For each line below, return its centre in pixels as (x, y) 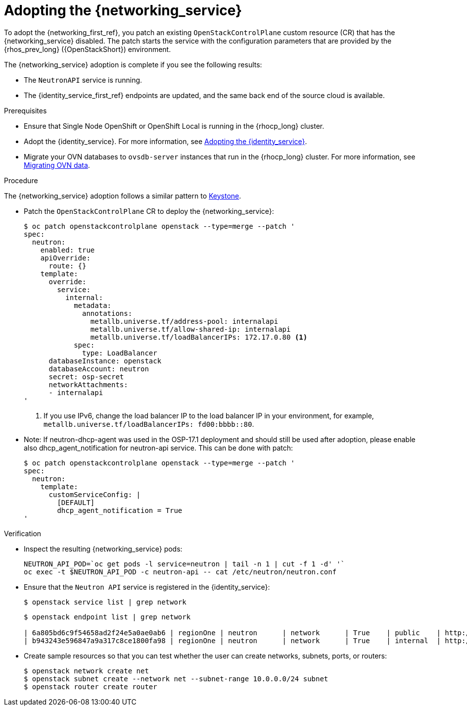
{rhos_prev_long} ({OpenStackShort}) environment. (88, 49)
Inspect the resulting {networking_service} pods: (103, 549)
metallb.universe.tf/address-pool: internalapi (184, 321)
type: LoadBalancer (120, 353)
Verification (23, 533)
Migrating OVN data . (57, 165)
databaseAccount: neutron (99, 369)
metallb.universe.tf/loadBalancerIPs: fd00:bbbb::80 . (149, 424)
